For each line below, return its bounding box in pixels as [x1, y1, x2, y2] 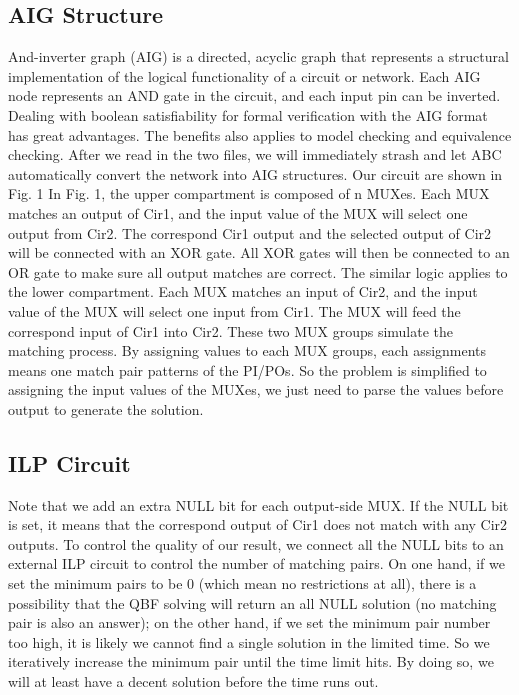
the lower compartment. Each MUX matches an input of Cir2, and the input [8, 281, 478, 302]
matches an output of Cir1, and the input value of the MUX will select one [8, 202, 468, 223]
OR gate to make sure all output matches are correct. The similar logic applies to [8, 261, 508, 282]
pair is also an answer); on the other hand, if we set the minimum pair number [8, 612, 491, 633]
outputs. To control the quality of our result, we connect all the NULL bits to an [8, 533, 504, 554]
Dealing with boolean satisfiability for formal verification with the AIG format [8, 104, 488, 125]
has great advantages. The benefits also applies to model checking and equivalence [8, 124, 512, 145]
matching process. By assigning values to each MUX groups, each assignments [8, 340, 487, 361]
